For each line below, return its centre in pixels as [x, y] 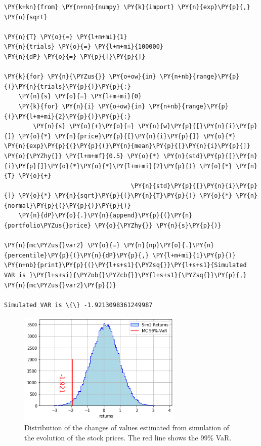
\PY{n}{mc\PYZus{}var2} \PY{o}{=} [62, 246]
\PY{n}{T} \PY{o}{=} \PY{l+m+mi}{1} [66, 37]
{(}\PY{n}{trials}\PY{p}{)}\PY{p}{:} [68, 86]
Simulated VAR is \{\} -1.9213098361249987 [78, 305]
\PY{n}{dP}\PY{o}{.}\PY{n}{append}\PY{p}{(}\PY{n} [105, 216]
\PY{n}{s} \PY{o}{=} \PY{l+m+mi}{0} [80, 97]
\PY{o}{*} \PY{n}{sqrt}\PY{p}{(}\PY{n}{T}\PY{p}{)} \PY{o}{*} [125, 196]
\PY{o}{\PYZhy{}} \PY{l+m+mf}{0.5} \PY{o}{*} [82, 156]
